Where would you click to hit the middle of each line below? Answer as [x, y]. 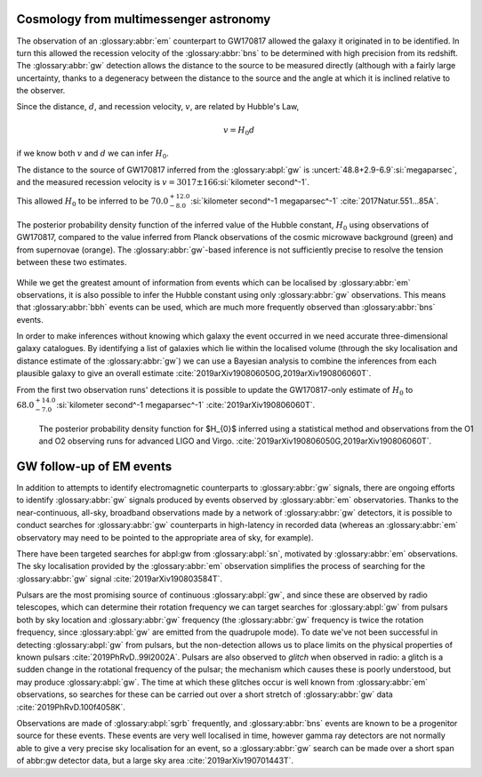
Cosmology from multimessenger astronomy [144, 19]
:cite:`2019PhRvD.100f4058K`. [71, 707]
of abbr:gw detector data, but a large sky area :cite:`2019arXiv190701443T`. [155, 761]
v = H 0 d [239, 131]
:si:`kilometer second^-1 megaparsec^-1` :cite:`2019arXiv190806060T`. [186, 405]
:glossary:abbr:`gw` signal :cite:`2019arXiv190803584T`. [119, 579]
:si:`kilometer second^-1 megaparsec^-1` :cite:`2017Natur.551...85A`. [315, 201]
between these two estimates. [72, 262]
